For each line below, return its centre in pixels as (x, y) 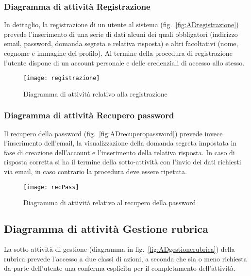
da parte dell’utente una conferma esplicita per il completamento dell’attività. (120, 268)
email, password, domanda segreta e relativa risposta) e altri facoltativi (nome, (121, 43)
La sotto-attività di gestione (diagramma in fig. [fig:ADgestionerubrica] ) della (119, 249)
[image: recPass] (51, 187)
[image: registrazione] (62, 78)
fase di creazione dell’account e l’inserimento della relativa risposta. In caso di (119, 152)
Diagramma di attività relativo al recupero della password (110, 203)
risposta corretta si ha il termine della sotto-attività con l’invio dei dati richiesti (123, 162)
